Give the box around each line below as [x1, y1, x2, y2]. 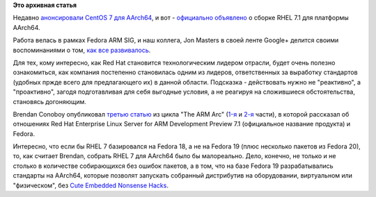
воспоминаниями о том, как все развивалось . [13, 46, 151, 54]
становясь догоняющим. [13, 97, 87, 105]
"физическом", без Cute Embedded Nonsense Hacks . [13, 181, 169, 189]
